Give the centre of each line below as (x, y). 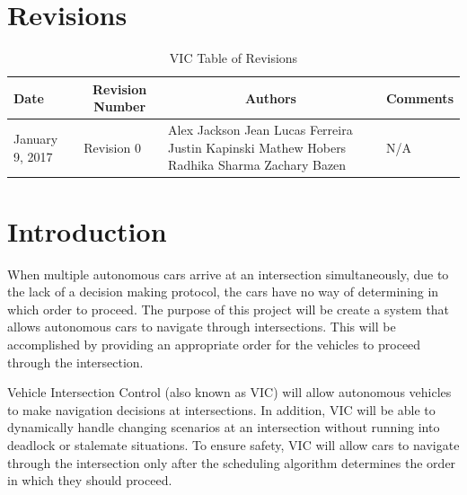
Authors (271, 97)
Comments (419, 97)
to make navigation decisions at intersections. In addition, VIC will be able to (221, 409)
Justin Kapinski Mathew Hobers (257, 147)
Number (120, 106)
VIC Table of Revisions (233, 58)
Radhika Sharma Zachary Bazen (257, 165)
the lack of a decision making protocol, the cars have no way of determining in (223, 292)
